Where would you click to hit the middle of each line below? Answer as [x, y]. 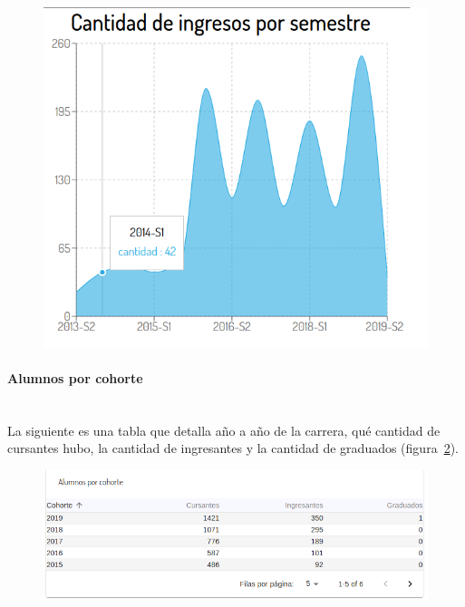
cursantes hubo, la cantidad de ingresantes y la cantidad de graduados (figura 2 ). [233, 448]
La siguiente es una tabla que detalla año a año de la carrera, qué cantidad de [224, 430]
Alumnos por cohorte [75, 378]
